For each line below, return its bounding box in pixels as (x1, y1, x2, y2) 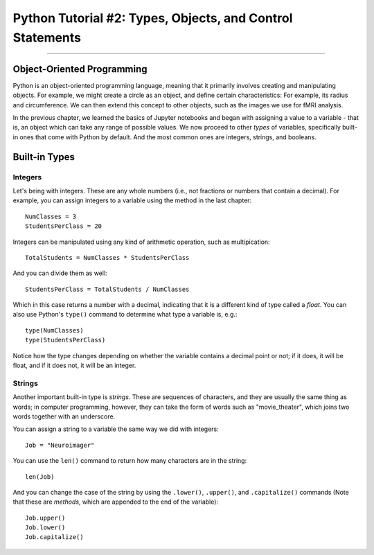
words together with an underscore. (12, 412, 116, 421)
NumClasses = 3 (25, 212, 77, 220)
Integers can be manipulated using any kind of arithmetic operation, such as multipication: (12, 238, 270, 246)
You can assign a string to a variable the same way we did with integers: (12, 425, 220, 433)
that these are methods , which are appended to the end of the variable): (12, 497, 218, 506)
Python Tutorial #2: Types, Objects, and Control (12, 10, 293, 26)
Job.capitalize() (25, 534, 84, 541)
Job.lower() (25, 524, 66, 531)
